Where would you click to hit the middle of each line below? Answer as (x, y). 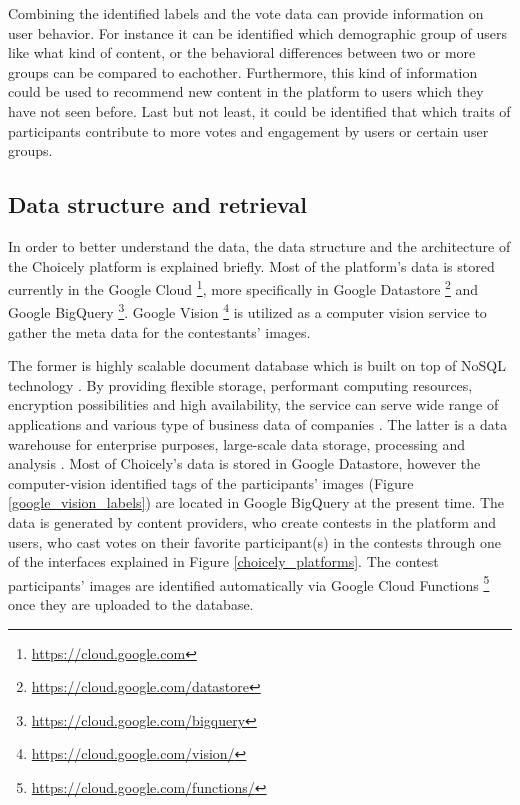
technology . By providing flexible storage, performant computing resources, (240, 384)
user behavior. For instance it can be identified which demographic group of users (257, 32)
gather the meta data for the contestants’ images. (159, 331)
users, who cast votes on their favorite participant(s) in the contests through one (255, 541)
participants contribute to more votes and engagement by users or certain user (248, 130)
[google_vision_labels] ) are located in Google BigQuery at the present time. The (256, 502)
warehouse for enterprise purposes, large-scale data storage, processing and (237, 443)
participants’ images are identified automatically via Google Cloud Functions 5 (249, 583)
